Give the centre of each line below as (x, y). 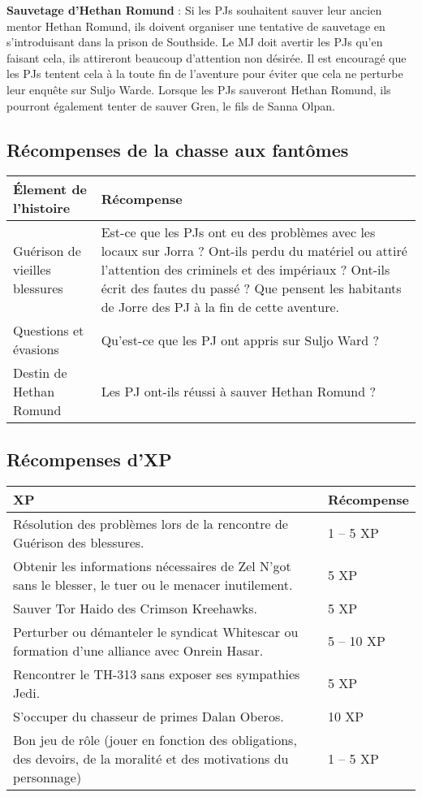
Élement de (50, 189)
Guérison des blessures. (79, 542)
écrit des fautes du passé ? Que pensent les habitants (251, 288)
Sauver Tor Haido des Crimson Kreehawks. (135, 608)
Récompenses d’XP (89, 459)
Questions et (49, 331)
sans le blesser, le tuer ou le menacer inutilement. (153, 584)
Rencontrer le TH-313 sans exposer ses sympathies (157, 674)
